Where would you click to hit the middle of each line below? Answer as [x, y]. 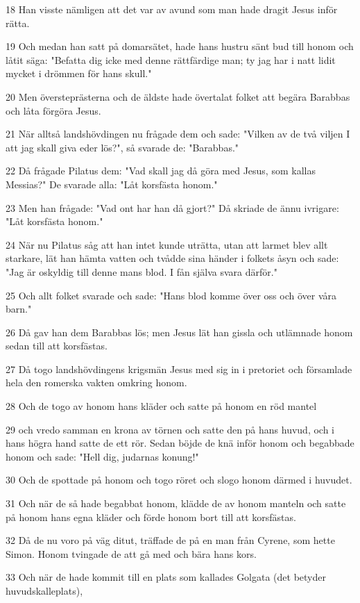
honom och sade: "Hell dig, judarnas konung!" [102, 456]
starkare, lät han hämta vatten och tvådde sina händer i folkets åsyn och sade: [172, 258]
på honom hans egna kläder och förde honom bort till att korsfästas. [151, 517]
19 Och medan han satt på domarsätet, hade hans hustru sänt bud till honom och [180, 46]
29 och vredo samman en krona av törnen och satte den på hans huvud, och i [170, 429]
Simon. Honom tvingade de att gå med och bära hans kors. [131, 553]
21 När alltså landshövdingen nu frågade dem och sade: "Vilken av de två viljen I [178, 134]
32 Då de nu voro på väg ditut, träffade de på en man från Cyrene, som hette [170, 540]
